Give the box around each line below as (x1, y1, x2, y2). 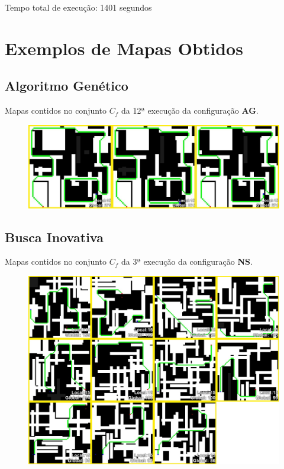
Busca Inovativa (5, 227, 104, 246)
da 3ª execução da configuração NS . (121, 255, 253, 268)
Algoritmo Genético (5, 76, 128, 95)
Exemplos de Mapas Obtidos (5, 36, 243, 60)
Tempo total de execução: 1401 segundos (5, 1, 152, 13)
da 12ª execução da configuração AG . (121, 104, 259, 117)
